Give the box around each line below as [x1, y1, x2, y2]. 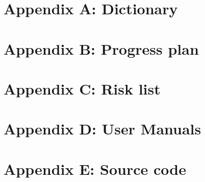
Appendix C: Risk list [4, 78, 161, 99]
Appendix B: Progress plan [4, 38, 199, 59]
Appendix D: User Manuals [4, 118, 201, 139]
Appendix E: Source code [4, 158, 186, 179]
